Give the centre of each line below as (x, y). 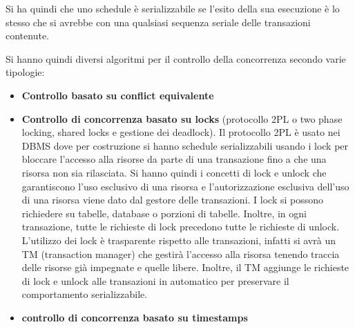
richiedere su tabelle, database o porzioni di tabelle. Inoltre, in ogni (164, 213)
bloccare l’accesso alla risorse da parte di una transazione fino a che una (174, 159)
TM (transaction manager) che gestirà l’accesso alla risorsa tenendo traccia (181, 253)
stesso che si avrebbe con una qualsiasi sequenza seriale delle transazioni (158, 22)
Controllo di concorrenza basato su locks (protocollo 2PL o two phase (182, 118)
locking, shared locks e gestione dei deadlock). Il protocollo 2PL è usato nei (181, 132)
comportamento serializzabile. (85, 294)
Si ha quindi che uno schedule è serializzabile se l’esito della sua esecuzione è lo (173, 8)
